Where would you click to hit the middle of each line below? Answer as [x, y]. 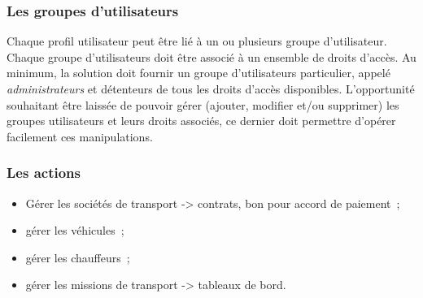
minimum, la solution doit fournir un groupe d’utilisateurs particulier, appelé [198, 73]
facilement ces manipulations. [80, 136]
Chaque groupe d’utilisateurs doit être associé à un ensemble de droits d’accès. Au [211, 56]
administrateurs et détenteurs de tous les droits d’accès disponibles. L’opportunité [211, 89]
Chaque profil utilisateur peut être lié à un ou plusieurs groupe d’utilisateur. [197, 41]
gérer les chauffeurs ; [78, 257]
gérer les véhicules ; [75, 230]
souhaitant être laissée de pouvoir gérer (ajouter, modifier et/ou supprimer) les [203, 104]
